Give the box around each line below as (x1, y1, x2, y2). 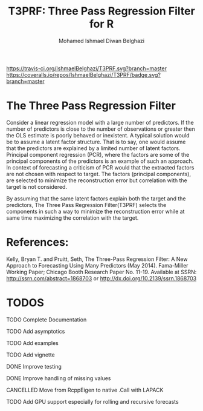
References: (6, 235, 69, 249)
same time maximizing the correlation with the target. (6, 214, 139, 222)
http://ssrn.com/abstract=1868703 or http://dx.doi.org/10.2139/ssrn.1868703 (6, 274, 197, 282)
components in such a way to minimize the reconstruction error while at (6, 208, 185, 215)
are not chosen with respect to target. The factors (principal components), (6, 170, 192, 177)
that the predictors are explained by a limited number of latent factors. (6, 144, 181, 152)
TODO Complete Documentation (6, 316, 87, 323)
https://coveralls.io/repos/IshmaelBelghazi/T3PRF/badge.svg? (6, 71, 161, 78)
